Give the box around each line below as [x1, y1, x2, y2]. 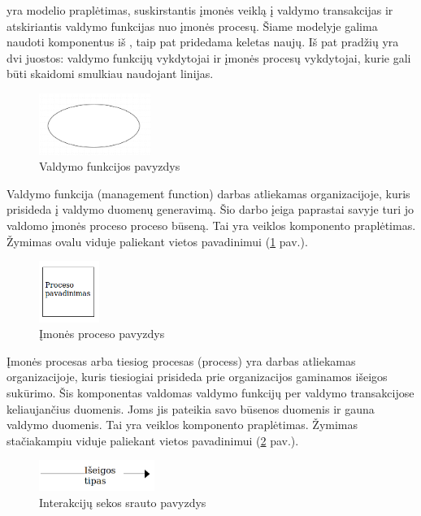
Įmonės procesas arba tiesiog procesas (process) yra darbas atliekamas [7, 352, 356, 369]
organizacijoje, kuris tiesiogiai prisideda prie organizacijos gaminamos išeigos [7, 368, 388, 385]
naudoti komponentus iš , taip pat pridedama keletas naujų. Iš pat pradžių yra [7, 33, 399, 50]
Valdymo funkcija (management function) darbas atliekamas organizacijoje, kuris [7, 184, 410, 202]
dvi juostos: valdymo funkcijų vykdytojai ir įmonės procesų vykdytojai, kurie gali [7, 49, 411, 66]
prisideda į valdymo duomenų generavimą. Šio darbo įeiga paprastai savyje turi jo [7, 201, 414, 218]
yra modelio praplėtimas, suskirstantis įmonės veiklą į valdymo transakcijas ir [7, 2, 393, 18]
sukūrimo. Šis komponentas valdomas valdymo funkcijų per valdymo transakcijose [7, 384, 414, 401]
